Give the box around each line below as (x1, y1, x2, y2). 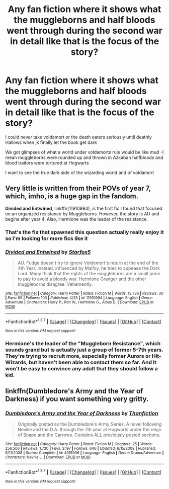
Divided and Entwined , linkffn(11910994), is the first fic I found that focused (5, 205, 162, 211)
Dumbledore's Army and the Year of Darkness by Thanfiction (5, 410, 158, 417)
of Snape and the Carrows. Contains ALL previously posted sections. (17, 432, 161, 438)
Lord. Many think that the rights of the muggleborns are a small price (17, 270, 160, 276)
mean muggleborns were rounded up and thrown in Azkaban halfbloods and (5, 154, 163, 160)
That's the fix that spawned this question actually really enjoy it (5, 228, 164, 235)
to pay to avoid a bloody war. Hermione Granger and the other (17, 276, 147, 282)
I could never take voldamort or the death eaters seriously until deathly (5, 134, 152, 140)
